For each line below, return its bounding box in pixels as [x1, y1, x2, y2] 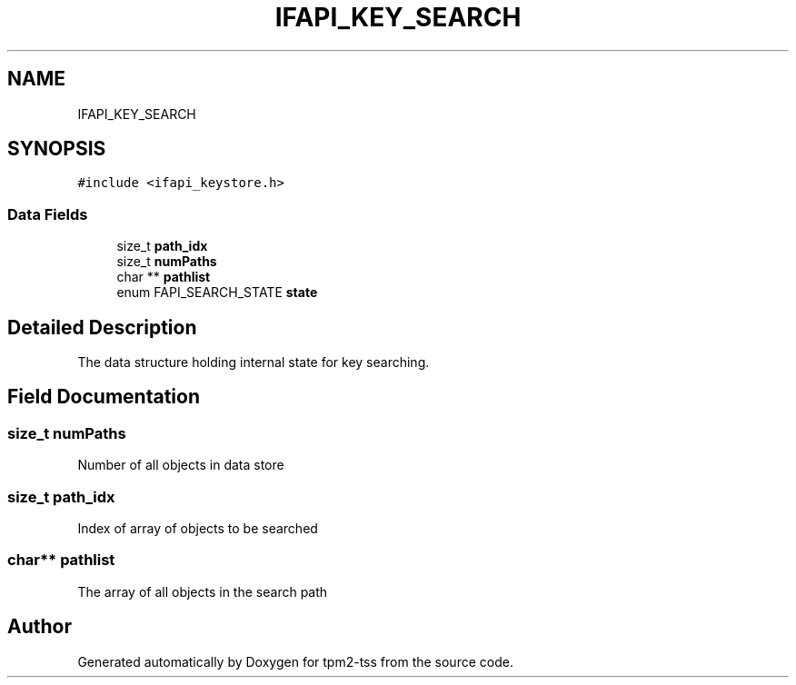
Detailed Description [7, 315, 197, 339]
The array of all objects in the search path [77, 583, 328, 600]
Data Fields [7, 204, 88, 223]
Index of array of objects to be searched [77, 521, 318, 536]
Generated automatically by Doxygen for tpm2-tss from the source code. [77, 653, 513, 670]
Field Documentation [7, 385, 200, 409]
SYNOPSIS [7, 137, 106, 161]
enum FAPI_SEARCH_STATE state [116, 284, 318, 301]
